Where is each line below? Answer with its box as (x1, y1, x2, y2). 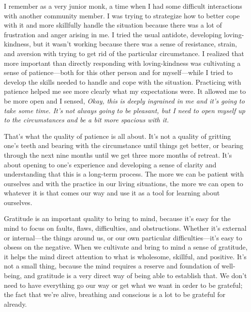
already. (4, 298, 27, 309)
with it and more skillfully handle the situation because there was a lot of (4, 20, 222, 30)
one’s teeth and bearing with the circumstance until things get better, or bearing (4, 140, 244, 150)
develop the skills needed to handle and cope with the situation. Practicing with (4, 76, 241, 87)
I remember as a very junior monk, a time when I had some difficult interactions (4, 1, 242, 11)
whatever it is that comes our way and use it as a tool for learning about (4, 188, 220, 198)
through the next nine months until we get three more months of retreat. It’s (4, 149, 232, 160)
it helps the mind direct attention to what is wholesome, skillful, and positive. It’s (4, 251, 247, 261)
